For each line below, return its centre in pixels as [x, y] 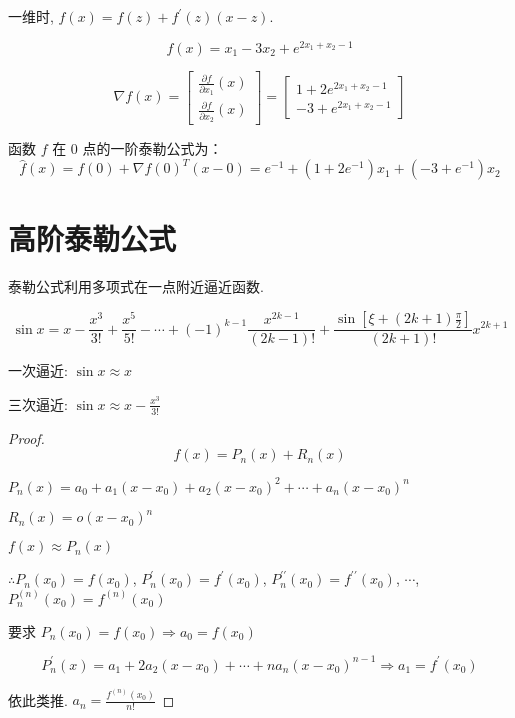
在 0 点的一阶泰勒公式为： [137, 148]
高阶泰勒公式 [92, 238]
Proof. [26, 437]
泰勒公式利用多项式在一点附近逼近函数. [136, 286]
